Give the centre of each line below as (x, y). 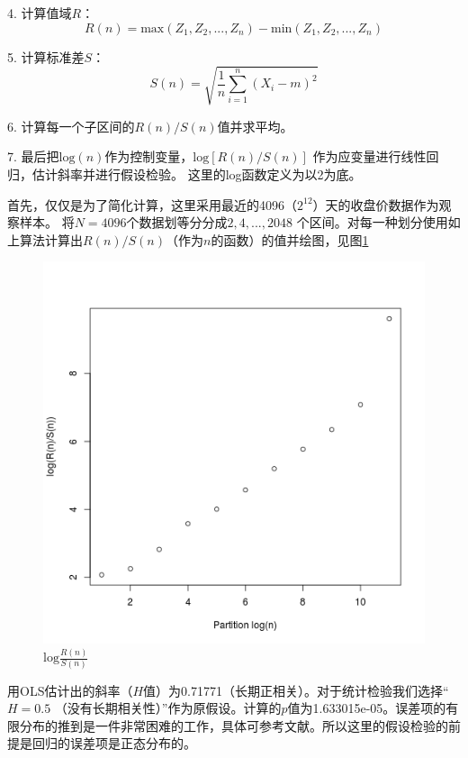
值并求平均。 (255, 126)
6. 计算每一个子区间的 (71, 126)
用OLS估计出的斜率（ (70, 690)
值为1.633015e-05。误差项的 (367, 708)
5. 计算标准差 (46, 56)
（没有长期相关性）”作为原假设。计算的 (168, 708)
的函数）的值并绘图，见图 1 (290, 239)
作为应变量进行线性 (369, 156)
